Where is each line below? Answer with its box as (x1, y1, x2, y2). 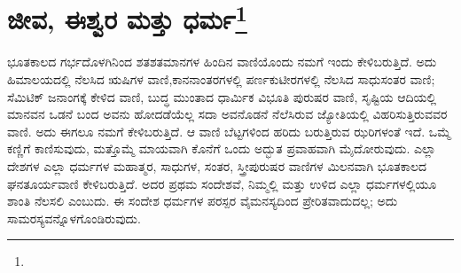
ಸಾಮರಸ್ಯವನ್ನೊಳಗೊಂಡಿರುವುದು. (7, 208, 141, 227)
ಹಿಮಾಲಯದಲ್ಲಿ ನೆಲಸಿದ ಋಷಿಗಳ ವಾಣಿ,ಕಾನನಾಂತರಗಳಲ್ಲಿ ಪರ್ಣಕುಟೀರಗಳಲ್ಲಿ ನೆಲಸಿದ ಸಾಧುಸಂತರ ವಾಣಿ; (7, 70, 435, 89)
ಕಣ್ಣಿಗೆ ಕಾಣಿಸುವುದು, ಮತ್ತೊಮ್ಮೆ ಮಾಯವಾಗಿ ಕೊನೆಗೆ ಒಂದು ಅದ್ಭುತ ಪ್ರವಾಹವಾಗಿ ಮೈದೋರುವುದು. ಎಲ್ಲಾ (7, 139, 436, 158)
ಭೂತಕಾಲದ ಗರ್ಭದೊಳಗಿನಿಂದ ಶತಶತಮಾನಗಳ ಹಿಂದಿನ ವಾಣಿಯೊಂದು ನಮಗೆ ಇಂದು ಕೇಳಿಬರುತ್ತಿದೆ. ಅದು (7, 52, 437, 71)
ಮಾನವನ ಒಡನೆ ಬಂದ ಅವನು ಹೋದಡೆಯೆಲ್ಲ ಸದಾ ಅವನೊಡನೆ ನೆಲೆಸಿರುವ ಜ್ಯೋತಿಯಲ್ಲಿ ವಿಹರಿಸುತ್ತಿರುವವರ (7, 105, 448, 123)
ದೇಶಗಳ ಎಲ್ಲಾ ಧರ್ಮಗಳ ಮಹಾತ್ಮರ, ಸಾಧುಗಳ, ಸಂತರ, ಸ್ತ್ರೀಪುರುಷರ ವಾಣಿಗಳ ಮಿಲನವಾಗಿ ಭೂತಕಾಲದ (7, 157, 427, 175)
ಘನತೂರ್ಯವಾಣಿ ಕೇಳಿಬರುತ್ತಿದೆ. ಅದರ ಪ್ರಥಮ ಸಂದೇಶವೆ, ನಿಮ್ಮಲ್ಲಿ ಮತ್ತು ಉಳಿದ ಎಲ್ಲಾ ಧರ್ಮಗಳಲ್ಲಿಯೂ (7, 174, 437, 192)
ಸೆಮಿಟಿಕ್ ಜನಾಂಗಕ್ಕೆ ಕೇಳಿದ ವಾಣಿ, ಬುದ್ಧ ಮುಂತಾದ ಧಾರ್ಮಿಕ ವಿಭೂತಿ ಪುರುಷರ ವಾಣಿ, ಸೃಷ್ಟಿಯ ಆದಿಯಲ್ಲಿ (7, 87, 437, 105)
